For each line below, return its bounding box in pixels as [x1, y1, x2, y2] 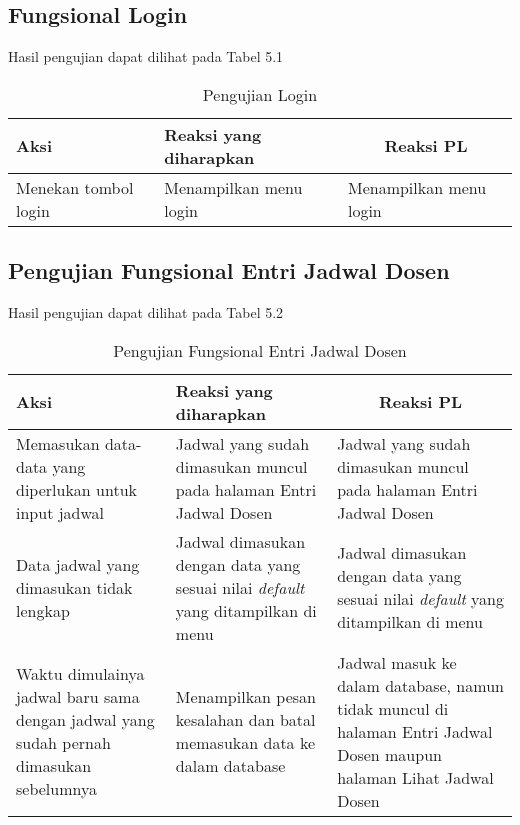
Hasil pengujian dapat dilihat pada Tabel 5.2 [8, 302, 284, 322]
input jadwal [16, 500, 105, 524]
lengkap [16, 598, 70, 622]
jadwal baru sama [16, 685, 140, 709]
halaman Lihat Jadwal [337, 765, 494, 789]
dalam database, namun [337, 673, 504, 697]
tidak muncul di [337, 696, 449, 720]
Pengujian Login [202, 82, 318, 106]
